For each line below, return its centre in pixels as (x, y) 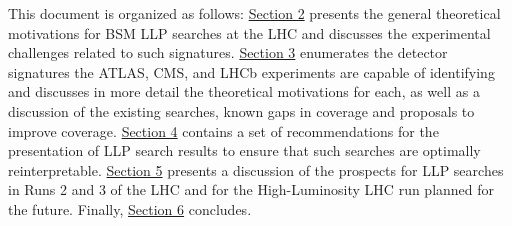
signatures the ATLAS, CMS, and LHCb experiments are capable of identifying (251, 71)
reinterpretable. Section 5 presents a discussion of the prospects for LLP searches (256, 169)
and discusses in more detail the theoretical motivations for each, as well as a (244, 91)
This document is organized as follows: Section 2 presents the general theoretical (254, 13)
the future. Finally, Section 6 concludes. (130, 208)
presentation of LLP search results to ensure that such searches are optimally (244, 150)
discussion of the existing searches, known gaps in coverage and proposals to (241, 110)
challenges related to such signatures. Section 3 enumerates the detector (228, 52)
